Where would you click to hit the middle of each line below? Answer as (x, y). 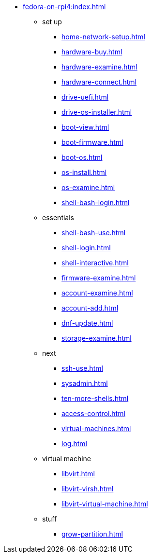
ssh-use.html (82, 368)
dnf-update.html (87, 323)
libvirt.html (78, 474)
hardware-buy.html (92, 52)
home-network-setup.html (103, 37)
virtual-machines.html (96, 428)
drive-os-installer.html (97, 112)
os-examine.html (88, 187)
